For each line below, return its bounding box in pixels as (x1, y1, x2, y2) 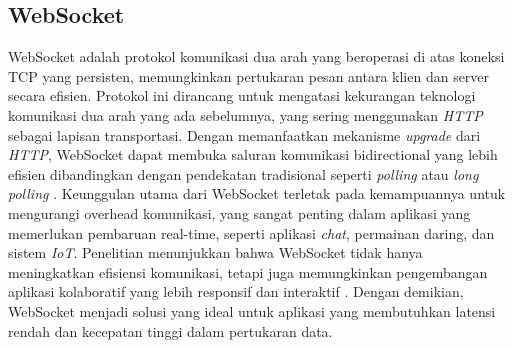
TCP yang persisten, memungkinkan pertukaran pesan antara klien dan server (8, 65, 490, 86)
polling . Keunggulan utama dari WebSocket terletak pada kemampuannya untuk (8, 183, 506, 204)
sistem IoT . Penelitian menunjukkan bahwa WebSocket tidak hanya (8, 242, 423, 263)
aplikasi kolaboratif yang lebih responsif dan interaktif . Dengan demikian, (8, 281, 464, 302)
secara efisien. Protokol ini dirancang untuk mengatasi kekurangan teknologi (8, 85, 476, 106)
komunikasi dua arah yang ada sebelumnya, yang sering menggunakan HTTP (8, 104, 483, 125)
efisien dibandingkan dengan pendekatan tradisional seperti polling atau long (8, 163, 479, 184)
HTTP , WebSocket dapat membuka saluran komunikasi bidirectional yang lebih (8, 144, 498, 165)
